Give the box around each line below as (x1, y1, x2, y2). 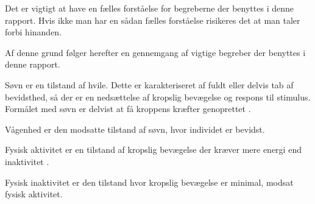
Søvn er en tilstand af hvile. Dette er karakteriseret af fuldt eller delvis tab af (5, 78, 294, 91)
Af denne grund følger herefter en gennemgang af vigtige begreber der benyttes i (5, 46, 306, 58)
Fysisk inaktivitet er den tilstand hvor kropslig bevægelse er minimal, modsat (5, 175, 294, 188)
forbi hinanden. (5, 26, 62, 38)
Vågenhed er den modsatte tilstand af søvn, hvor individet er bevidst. (5, 122, 265, 135)
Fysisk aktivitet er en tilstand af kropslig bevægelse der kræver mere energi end (5, 143, 302, 156)
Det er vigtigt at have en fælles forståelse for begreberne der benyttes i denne (5, 2, 294, 14)
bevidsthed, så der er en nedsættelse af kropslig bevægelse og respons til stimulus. (5, 90, 311, 103)
